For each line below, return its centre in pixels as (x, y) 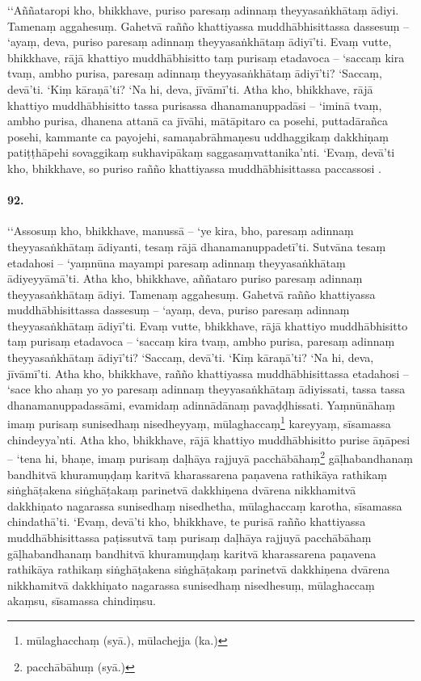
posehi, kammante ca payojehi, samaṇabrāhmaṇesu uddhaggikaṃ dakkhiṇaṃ (198, 136)
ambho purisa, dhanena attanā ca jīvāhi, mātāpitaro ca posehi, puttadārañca (198, 121)
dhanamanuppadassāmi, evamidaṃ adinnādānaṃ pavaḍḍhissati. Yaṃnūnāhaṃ (201, 404)
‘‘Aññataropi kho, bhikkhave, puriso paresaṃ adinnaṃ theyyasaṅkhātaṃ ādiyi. (203, 10)
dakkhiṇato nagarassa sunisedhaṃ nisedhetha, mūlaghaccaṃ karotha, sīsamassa (205, 505)
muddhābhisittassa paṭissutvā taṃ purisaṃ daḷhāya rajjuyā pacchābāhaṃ (189, 537)
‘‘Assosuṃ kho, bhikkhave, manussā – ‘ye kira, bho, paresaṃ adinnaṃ (181, 231)
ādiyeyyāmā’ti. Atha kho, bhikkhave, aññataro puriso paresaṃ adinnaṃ (185, 278)
